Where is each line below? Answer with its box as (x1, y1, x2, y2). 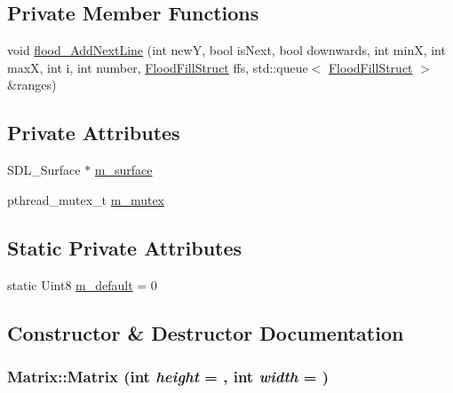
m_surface (94, 161, 153, 179)
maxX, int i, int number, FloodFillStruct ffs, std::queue (7, 58, 308, 76)
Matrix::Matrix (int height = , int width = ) (7, 365, 329, 387)
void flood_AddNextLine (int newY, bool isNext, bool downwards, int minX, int (7, 41, 446, 59)
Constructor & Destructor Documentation (7, 318, 404, 346)
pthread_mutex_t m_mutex (7, 190, 164, 208)
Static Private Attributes (7, 233, 242, 261)
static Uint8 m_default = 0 (7, 275, 157, 294)
